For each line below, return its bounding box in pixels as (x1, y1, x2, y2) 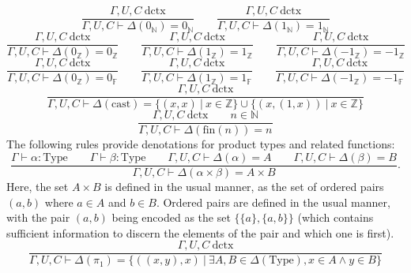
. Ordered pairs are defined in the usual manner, (156, 193, 390, 210)
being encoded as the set (111, 209, 231, 226)
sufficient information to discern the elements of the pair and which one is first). (6, 224, 394, 241)
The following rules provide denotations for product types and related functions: (6, 136, 395, 152)
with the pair (6, 209, 70, 226)
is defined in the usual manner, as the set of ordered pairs (104, 178, 384, 194)
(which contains (297, 209, 374, 226)
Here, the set (6, 178, 69, 194)
